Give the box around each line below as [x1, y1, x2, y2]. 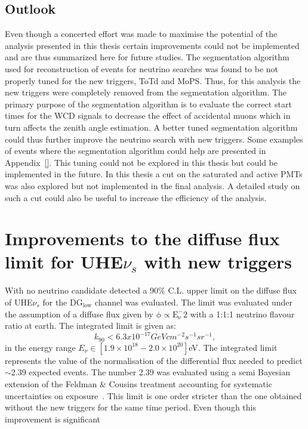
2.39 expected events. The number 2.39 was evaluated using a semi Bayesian [11, 366, 291, 378]
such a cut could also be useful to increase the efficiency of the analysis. [5, 191, 267, 203]
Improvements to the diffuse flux [5, 226, 280, 251]
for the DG [42, 296, 83, 308]
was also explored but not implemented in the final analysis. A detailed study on [5, 179, 300, 192]
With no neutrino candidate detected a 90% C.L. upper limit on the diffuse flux [5, 284, 297, 297]
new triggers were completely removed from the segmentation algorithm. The [5, 86, 287, 98]
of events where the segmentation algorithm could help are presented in [5, 144, 266, 157]
